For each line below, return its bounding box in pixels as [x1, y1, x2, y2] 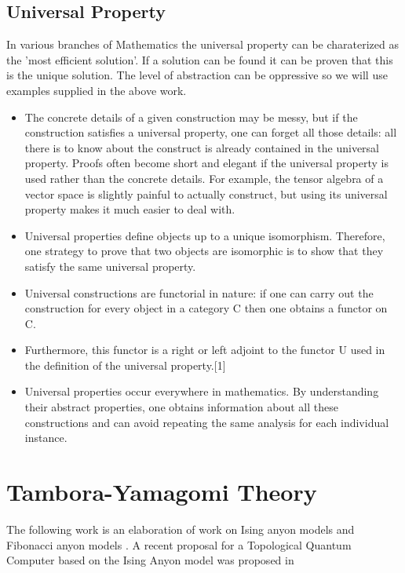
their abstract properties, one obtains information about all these [24, 399, 338, 415]
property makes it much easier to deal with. [24, 201, 235, 217]
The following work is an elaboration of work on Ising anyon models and [6, 520, 355, 537]
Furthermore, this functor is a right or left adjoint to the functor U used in [24, 341, 385, 358]
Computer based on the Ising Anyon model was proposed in [6, 552, 294, 568]
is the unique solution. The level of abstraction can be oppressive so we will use [6, 67, 388, 83]
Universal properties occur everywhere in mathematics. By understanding [24, 383, 379, 400]
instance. [24, 429, 67, 446]
